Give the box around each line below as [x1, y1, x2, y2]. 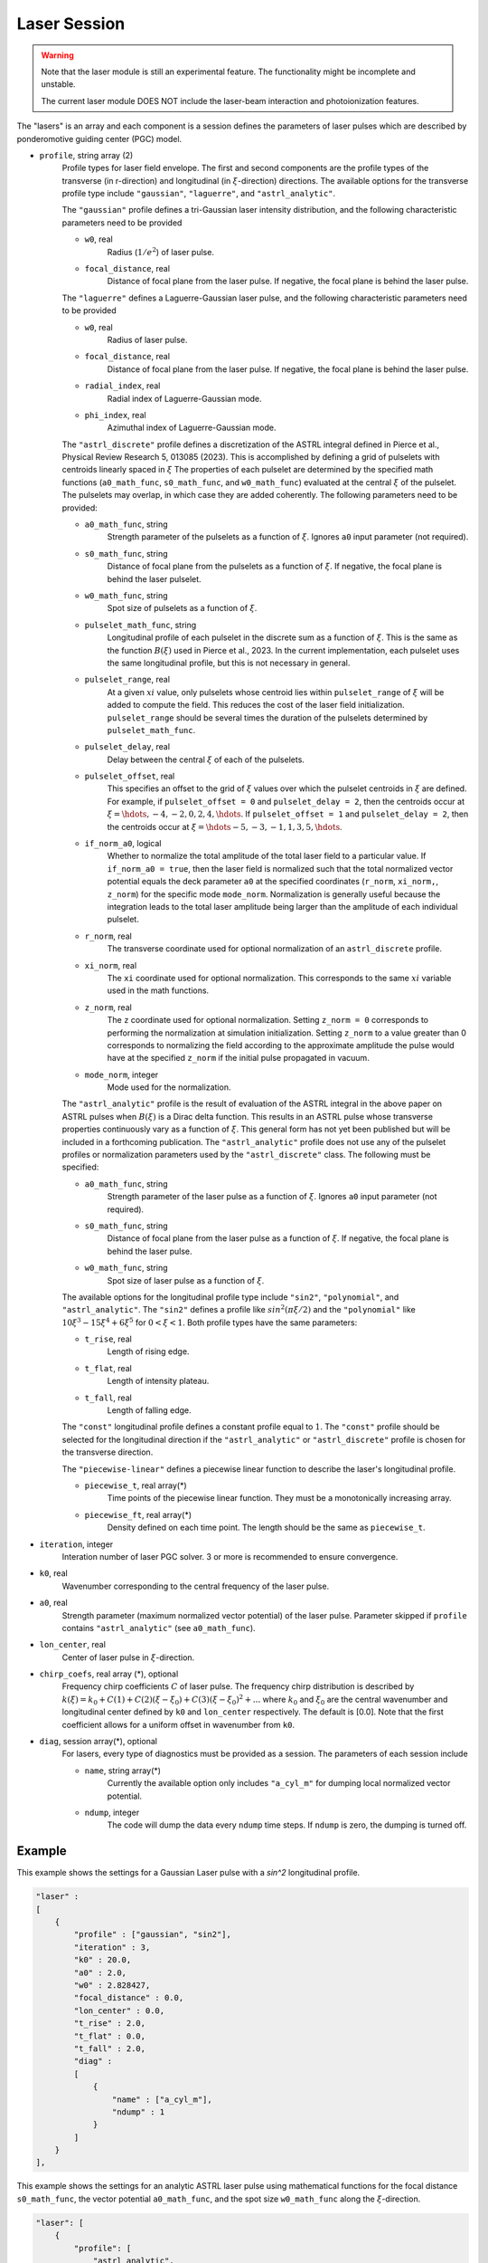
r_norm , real [84, 931, 133, 941]
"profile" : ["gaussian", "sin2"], [73, 1929, 232, 1940]
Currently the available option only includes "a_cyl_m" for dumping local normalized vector [107, 1778, 451, 1789]
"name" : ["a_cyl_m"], [111, 2094, 212, 2105]
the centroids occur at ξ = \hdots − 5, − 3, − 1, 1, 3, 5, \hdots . [107, 821, 343, 832]
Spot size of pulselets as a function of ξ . [107, 603, 258, 614]
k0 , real [39, 1568, 68, 1579]
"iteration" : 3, [73, 1942, 151, 1953]
